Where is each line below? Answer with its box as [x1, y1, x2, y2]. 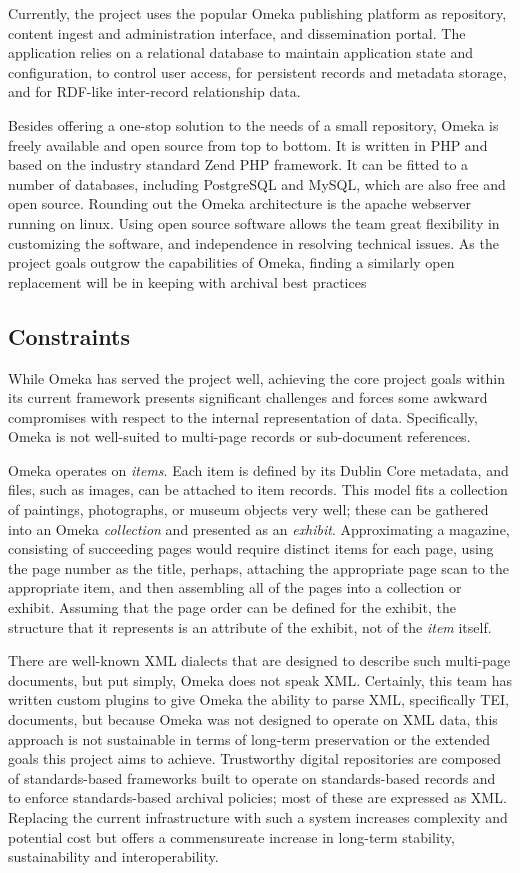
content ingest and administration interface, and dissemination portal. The [8, 22, 466, 43]
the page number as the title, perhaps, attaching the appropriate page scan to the [8, 557, 509, 578]
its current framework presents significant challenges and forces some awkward [8, 387, 488, 408]
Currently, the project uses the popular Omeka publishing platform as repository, [8, 3, 507, 23]
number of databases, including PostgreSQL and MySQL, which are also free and [8, 173, 506, 194]
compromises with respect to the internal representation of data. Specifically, [8, 406, 478, 427]
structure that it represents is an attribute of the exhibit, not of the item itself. [8, 616, 492, 637]
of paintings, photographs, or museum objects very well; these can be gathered [8, 499, 489, 520]
